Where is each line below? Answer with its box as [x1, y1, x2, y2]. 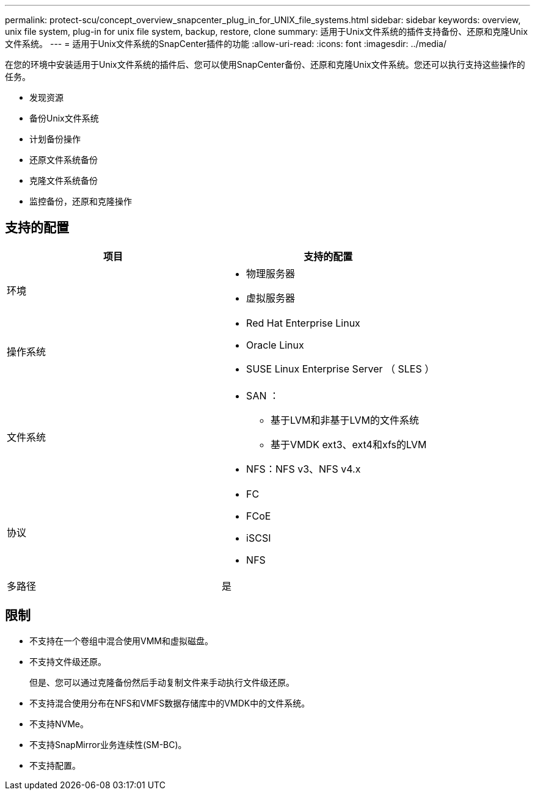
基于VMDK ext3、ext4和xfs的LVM [271, 438, 427, 451]
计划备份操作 [29, 134, 81, 144]
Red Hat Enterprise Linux [246, 316, 360, 329]
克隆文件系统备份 [29, 175, 98, 186]
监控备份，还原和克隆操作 [29, 196, 132, 206]
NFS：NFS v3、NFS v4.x [246, 462, 361, 475]
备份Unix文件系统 [29, 113, 99, 123]
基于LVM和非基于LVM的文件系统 [271, 413, 420, 426]
